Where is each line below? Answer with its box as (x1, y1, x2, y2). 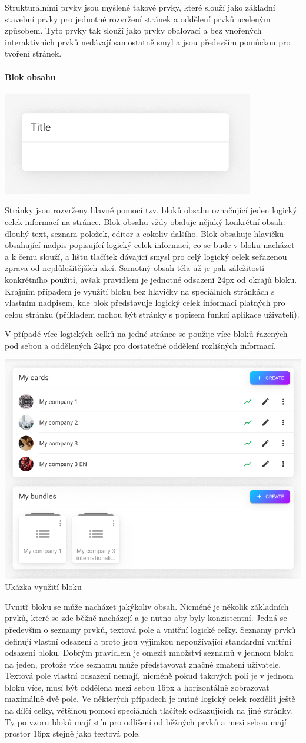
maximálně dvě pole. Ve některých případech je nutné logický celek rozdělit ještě (5, 692, 295, 705)
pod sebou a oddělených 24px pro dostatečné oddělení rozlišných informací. (5, 339, 276, 351)
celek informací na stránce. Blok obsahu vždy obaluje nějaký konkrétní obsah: (5, 215, 285, 227)
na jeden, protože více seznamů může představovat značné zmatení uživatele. (5, 658, 281, 670)
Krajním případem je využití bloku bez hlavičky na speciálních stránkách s (5, 285, 275, 297)
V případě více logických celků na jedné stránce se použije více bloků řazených (5, 328, 288, 340)
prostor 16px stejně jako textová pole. (5, 727, 141, 739)
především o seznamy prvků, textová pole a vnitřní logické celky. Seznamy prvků (5, 623, 296, 635)
